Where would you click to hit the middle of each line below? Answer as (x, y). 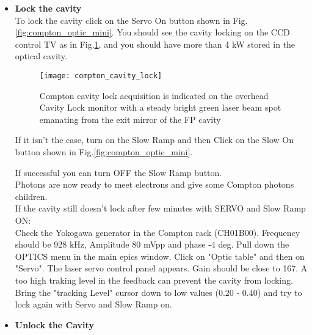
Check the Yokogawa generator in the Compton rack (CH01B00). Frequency (158, 232)
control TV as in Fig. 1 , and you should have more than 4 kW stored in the (155, 44)
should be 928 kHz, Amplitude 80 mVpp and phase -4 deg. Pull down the (152, 244)
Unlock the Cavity (54, 324)
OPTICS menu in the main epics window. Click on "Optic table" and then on (160, 256)
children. (31, 196)
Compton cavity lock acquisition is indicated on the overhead (154, 95)
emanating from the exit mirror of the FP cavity (130, 119)
